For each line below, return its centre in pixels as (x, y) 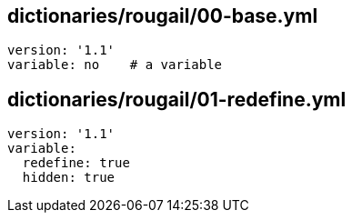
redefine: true (76, 163)
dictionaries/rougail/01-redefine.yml (177, 99)
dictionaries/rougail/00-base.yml (163, 16)
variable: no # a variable (115, 65)
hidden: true (69, 178)
